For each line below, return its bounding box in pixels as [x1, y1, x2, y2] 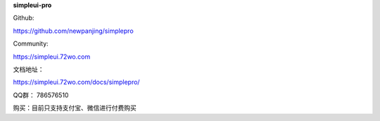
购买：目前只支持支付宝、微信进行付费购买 [13, 104, 137, 112]
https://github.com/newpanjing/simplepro [13, 27, 134, 35]
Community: [13, 39, 49, 48]
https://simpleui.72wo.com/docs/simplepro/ [13, 78, 140, 87]
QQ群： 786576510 [13, 91, 69, 99]
